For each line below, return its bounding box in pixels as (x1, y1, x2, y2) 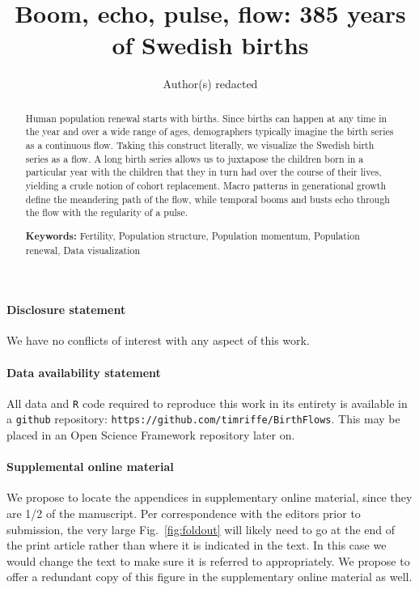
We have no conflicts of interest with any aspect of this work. (6, 332, 310, 349)
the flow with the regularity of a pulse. (25, 206, 188, 219)
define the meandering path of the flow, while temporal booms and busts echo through (25, 192, 390, 206)
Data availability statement (6, 363, 161, 380)
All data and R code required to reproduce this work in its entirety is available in (6, 394, 408, 411)
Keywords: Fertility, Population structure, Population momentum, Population (25, 228, 360, 243)
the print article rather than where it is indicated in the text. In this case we (6, 537, 387, 554)
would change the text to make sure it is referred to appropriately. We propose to (6, 552, 410, 569)
